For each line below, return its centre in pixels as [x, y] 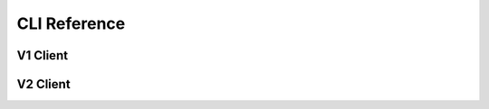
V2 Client [44, 84]
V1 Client [42, 55]
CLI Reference [71, 23]
